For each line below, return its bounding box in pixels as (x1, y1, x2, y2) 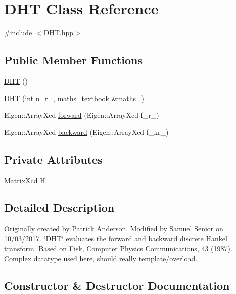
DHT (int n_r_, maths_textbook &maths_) (4, 92, 144, 103)
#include (4, 27, 32, 38)
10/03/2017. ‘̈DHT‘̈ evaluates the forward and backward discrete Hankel (4, 233, 227, 243)
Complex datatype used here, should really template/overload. (4, 253, 198, 264)
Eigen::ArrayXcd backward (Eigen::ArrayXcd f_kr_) (4, 126, 169, 137)
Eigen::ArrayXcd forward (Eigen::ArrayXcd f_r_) (4, 110, 159, 120)
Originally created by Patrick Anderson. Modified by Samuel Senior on (4, 223, 223, 234)
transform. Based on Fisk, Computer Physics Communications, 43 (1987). (4, 243, 232, 254)
